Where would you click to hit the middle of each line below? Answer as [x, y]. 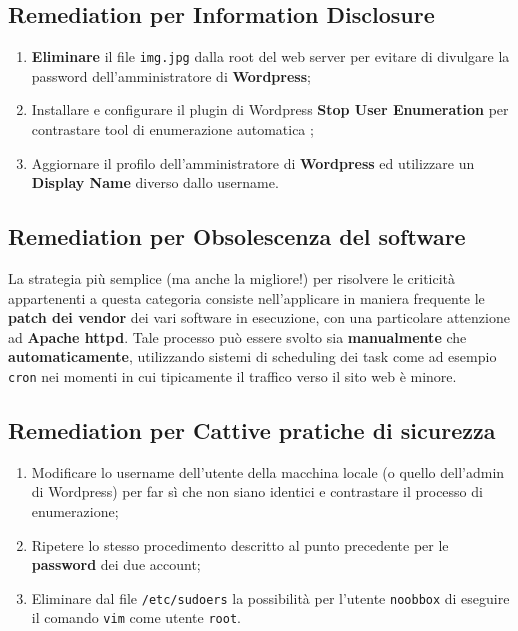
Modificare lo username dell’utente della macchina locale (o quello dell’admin [268, 471]
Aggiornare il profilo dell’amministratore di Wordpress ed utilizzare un [253, 162]
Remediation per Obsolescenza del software [237, 236]
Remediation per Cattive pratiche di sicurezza [252, 430]
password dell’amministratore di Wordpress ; [171, 75]
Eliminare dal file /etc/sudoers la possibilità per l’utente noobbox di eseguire [270, 597]
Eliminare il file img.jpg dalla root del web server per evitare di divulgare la [270, 56]
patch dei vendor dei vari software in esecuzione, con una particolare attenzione [259, 317]
